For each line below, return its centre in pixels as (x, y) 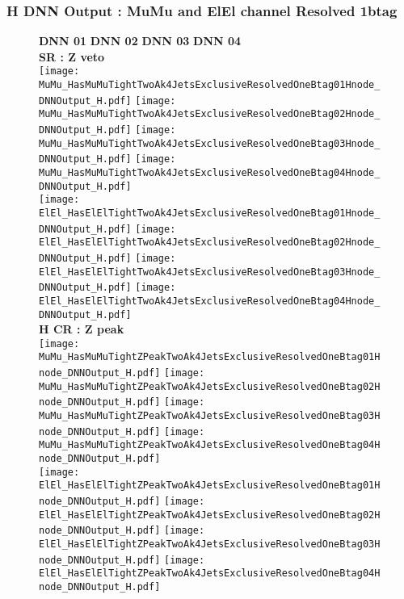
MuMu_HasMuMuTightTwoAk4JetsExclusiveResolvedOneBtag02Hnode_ (210, 114)
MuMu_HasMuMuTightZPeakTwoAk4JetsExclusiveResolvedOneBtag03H (210, 416)
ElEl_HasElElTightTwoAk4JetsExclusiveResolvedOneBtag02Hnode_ (210, 243)
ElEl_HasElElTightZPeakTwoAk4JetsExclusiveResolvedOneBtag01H (210, 486)
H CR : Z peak (82, 329)
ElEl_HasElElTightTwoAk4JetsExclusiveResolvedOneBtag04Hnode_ (210, 301)
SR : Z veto (72, 56)
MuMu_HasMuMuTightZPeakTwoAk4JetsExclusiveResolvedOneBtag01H (210, 357)
